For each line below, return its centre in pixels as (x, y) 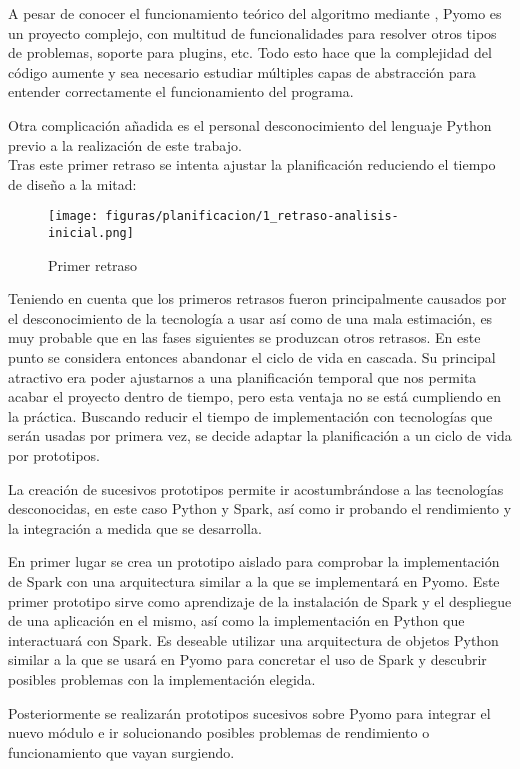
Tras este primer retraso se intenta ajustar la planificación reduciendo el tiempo (252, 164)
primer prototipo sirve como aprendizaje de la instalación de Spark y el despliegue (260, 600)
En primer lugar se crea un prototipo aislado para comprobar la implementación (254, 561)
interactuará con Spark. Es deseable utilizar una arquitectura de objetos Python (253, 639)
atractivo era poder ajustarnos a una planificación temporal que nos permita (242, 376)
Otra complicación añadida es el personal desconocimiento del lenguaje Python (250, 124)
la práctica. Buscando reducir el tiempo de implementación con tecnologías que (250, 415)
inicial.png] (91, 233)
